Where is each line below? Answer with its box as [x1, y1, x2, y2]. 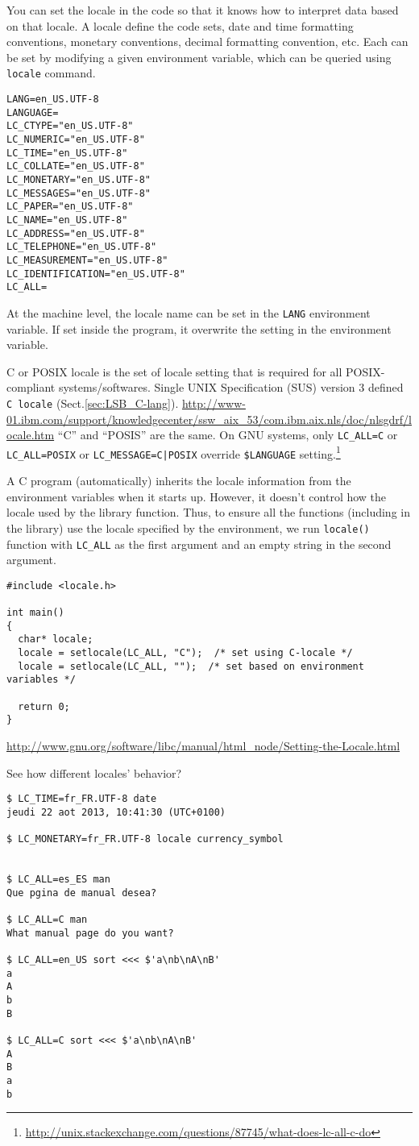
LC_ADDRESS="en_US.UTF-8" [6, 227, 145, 239]
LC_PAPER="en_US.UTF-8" [6, 201, 134, 213]
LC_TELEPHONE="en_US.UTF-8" [6, 241, 157, 253]
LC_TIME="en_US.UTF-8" [6, 147, 128, 159]
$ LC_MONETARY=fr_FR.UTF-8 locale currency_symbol [6, 833, 284, 845]
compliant [6, 379, 56, 396]
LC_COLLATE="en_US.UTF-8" [6, 160, 145, 172]
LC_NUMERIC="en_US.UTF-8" [6, 134, 145, 145]
